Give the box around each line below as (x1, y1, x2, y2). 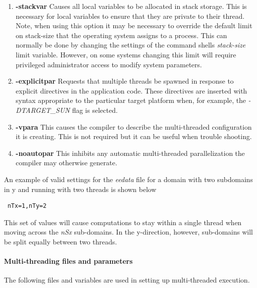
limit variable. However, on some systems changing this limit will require (15, 49, 236, 59)
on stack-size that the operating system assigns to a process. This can (15, 30, 227, 40)
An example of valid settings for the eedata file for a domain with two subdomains (4, 174, 253, 184)
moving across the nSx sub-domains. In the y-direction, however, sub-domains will (4, 227, 253, 237)
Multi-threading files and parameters (4, 256, 133, 266)
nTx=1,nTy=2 (7, 202, 47, 210)
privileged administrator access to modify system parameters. (15, 59, 202, 69)
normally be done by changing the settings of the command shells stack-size (15, 40, 246, 50)
